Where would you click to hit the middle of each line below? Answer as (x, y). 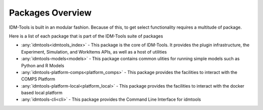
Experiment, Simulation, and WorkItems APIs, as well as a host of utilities (94, 52)
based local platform (42, 93)
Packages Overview (50, 13)
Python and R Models (43, 65)
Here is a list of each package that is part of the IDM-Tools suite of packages (86, 36)
